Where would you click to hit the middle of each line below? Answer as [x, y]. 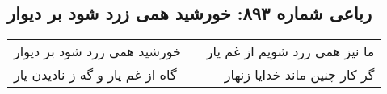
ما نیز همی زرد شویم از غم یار [290, 51]
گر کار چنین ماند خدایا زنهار [299, 75]
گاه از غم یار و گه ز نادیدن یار [95, 75]
